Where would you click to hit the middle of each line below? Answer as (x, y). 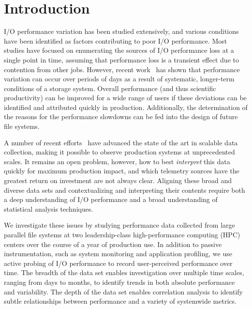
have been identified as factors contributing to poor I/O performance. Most (116, 40)
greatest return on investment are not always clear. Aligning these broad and (118, 180)
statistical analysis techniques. (49, 209)
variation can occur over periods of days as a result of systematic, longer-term (119, 79)
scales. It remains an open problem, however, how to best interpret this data (117, 161)
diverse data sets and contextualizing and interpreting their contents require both (125, 190)
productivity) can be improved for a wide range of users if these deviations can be (125, 98)
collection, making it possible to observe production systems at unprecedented (119, 152)
